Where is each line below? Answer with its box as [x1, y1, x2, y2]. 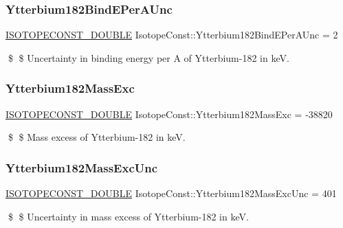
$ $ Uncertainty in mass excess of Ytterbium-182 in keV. [8, 209, 249, 223]
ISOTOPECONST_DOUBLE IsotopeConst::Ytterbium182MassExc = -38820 [5, 106, 333, 121]
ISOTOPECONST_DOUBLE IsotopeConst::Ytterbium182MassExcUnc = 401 [5, 186, 337, 201]
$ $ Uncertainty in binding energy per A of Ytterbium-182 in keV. [8, 50, 289, 65]
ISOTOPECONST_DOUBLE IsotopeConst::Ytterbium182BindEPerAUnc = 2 [5, 27, 338, 42]
